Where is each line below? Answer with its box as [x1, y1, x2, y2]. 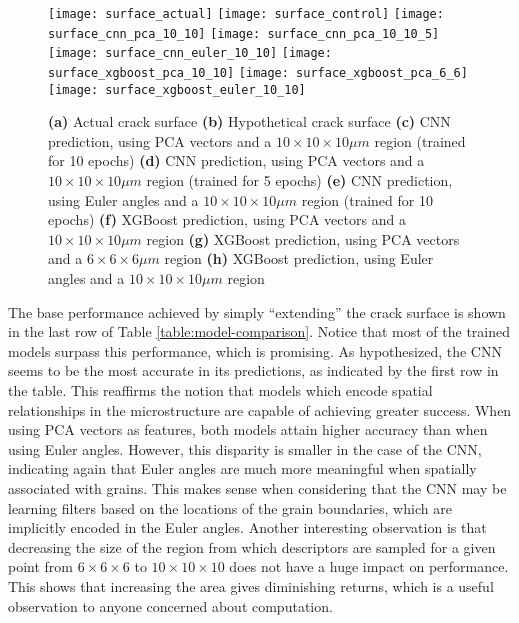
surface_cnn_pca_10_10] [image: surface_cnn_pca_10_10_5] [48, 26, 440, 41]
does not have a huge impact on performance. [229, 556, 509, 577]
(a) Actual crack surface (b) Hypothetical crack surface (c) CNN [48, 111, 451, 132]
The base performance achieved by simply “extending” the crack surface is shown [8, 301, 506, 322]
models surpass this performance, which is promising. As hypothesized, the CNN [8, 340, 502, 361]
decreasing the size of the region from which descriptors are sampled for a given [8, 536, 496, 557]
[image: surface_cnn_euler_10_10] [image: [48, 46, 332, 61]
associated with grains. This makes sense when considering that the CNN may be [8, 477, 507, 498]
